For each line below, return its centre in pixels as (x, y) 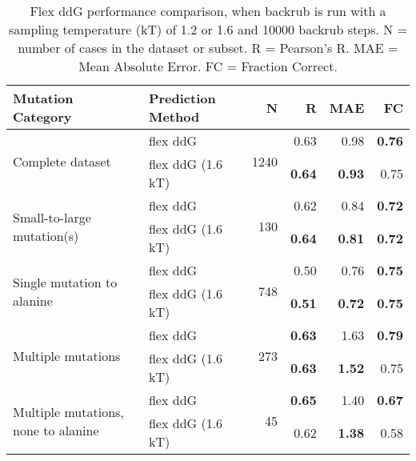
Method (174, 116)
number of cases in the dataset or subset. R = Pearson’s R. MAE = (208, 48)
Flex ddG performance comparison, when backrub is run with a (208, 11)
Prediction (182, 98)
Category (42, 116)
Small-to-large (52, 217)
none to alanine (56, 430)
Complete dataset (62, 161)
